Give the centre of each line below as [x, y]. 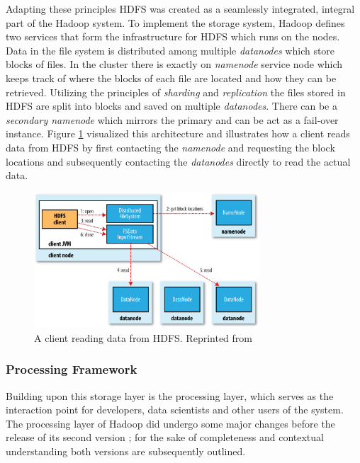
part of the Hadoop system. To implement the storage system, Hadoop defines [175, 22]
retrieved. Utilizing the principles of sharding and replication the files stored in [176, 92]
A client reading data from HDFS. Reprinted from [143, 337]
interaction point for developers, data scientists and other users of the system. [175, 410]
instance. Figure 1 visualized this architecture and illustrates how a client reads [178, 133]
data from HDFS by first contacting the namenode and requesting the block [170, 147]
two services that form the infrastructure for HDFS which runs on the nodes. [173, 36]
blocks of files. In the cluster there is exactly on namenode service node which [174, 64]
